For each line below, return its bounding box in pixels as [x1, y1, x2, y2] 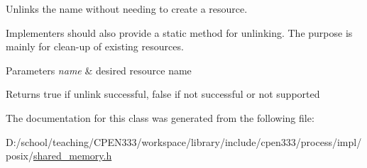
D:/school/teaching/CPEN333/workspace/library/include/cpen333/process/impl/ [6, 134, 362, 149]
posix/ [6, 148, 33, 163]
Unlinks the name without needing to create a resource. [6, 1, 248, 16]
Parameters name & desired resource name [6, 62, 192, 77]
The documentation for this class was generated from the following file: [6, 110, 314, 125]
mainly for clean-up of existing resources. [6, 39, 184, 54]
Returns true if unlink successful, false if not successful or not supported [6, 86, 320, 101]
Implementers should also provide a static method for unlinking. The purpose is [6, 25, 353, 40]
